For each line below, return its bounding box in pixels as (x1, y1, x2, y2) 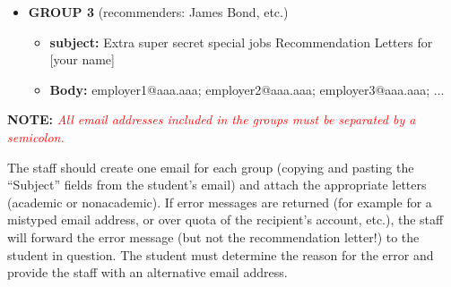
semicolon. (7, 127, 65, 146)
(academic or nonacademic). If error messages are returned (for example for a (7, 192, 432, 211)
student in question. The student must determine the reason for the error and (7, 245, 434, 264)
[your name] (49, 50, 115, 69)
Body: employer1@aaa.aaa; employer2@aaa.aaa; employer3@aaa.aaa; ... (49, 80, 445, 98)
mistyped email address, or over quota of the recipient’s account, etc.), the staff (7, 210, 444, 229)
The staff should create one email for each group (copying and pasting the (7, 157, 414, 176)
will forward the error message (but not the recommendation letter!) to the (7, 227, 420, 246)
